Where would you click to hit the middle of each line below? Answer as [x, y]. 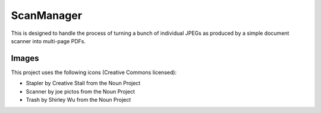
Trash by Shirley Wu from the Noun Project [78, 100]
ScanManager [47, 15]
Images [25, 58]
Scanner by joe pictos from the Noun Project [80, 91]
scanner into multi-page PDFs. [48, 41]
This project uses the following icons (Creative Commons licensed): [94, 72]
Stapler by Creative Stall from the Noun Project [83, 83]
